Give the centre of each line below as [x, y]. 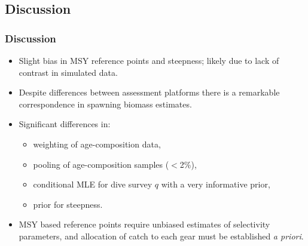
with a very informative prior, [216, 184]
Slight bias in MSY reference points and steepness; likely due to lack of [149, 60]
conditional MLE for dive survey [93, 184]
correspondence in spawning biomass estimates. [105, 104]
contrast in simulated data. [68, 72]
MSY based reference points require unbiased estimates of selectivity [144, 224]
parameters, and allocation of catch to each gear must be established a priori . [161, 236]
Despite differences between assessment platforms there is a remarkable [149, 92]
